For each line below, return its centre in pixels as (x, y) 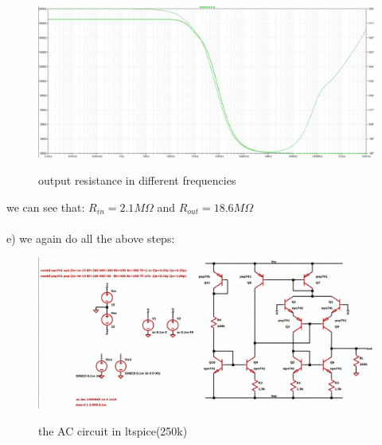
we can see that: (46, 207)
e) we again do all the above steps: (91, 238)
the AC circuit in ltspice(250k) (113, 430)
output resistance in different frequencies (137, 180)
